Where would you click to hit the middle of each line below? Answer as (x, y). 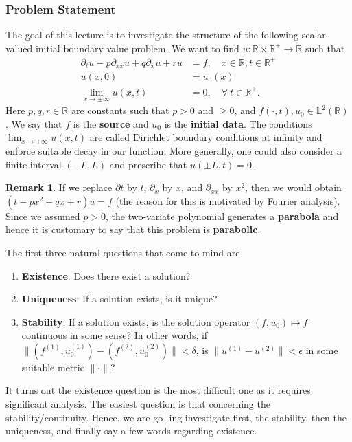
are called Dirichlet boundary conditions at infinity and (206, 137)
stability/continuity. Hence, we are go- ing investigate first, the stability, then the (176, 417)
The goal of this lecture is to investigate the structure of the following (152, 35)
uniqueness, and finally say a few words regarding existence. (131, 431)
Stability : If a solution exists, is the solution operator (136, 321)
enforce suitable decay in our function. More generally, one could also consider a (174, 150)
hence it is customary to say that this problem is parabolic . (133, 229)
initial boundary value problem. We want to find (137, 48)
